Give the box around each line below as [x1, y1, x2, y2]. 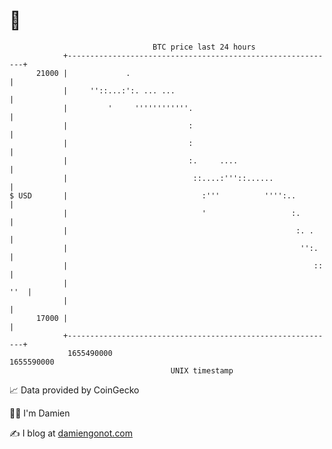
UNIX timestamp [170, 365, 234, 376]
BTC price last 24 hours [152, 42, 256, 52]
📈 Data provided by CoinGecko [9, 384, 140, 396]
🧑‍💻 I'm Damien [9, 407, 71, 419]
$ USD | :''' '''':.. [9, 190, 297, 201]
